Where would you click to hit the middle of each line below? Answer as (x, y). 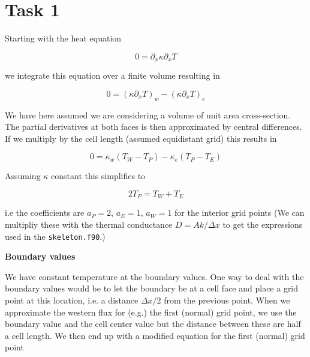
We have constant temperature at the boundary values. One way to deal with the (154, 276)
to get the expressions (263, 224)
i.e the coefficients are (45, 212)
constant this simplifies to (98, 176)
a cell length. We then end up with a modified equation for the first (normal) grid (155, 335)
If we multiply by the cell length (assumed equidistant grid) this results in (141, 138)
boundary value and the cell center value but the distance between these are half (153, 324)
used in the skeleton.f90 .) (55, 236)
